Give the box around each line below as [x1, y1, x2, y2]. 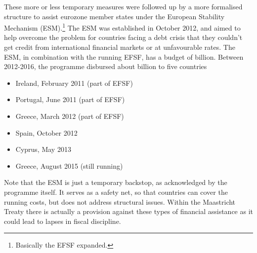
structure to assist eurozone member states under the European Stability [4, 11, 225, 21]
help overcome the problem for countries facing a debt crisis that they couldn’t [4, 32, 243, 42]
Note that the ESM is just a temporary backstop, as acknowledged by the [4, 177, 227, 187]
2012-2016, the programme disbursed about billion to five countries [4, 61, 207, 72]
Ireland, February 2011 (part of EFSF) [15, 77, 133, 88]
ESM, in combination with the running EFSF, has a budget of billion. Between [4, 51, 244, 62]
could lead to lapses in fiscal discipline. [4, 216, 121, 226]
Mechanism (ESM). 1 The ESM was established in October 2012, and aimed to [4, 21, 241, 33]
